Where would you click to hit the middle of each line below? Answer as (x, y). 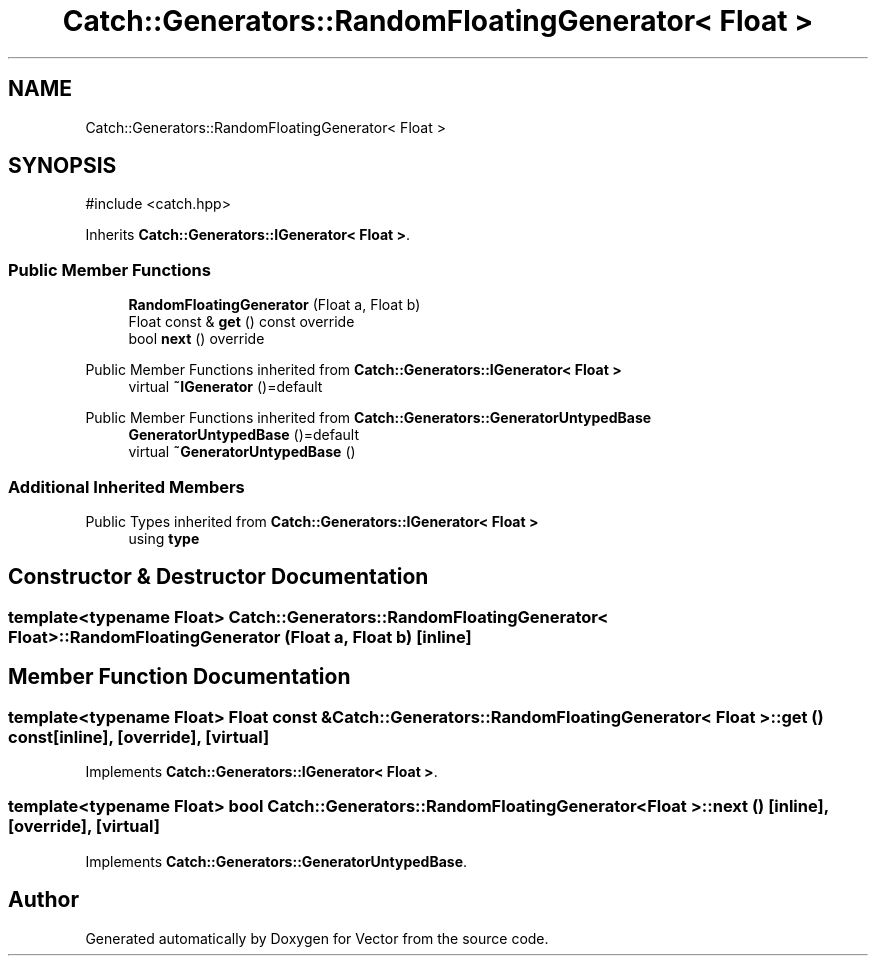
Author (43, 900)
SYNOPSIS (62, 166)
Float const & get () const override (241, 322)
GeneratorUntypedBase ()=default (244, 435)
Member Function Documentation (179, 677)
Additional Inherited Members (126, 486)
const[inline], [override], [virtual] (139, 736)
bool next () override (196, 339)
